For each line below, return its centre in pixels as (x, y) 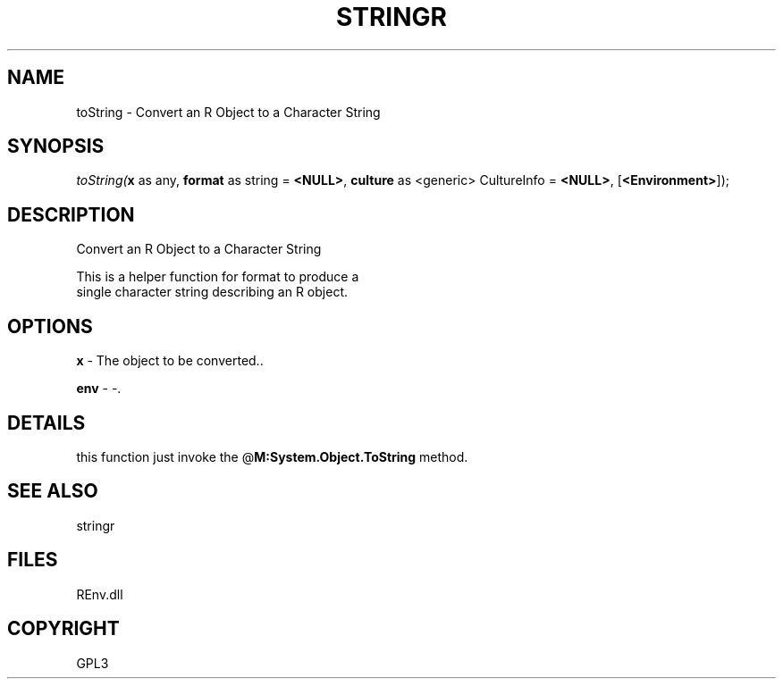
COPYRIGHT (63, 629)
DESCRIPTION (71, 214)
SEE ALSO (53, 491)
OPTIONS (50, 326)
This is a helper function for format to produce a (218, 277)
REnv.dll (100, 594)
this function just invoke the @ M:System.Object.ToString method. (272, 456)
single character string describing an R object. (212, 292)
